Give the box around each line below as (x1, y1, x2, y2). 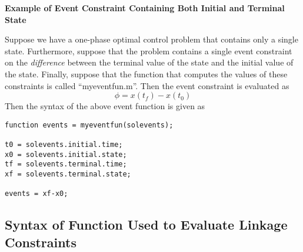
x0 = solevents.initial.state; (5, 150, 127, 159)
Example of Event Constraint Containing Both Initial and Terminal (5, 2, 285, 14)
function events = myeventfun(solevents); (5, 120, 174, 129)
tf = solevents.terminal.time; (5, 160, 127, 169)
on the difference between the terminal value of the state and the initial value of (5, 56, 294, 68)
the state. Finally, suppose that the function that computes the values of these (5, 67, 288, 80)
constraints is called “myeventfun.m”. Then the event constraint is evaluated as (5, 79, 289, 91)
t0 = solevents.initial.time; (5, 140, 123, 149)
